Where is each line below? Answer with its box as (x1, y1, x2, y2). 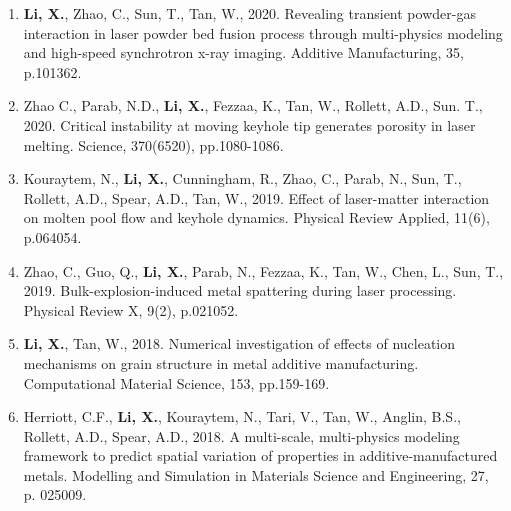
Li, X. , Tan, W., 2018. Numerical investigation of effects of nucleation (23, 333, 456, 354)
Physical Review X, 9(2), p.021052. (23, 299, 239, 320)
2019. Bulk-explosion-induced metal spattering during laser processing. (23, 280, 457, 301)
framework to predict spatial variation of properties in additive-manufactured (23, 445, 498, 466)
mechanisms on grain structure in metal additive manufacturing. (23, 352, 419, 373)
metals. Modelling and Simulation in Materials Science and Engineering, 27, (23, 464, 489, 485)
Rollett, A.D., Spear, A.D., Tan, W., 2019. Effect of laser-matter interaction (23, 187, 490, 208)
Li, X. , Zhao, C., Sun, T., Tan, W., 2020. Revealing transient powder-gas (23, 3, 476, 23)
